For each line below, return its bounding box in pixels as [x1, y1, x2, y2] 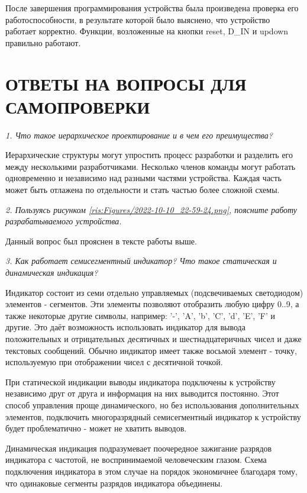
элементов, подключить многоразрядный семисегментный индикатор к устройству [5, 410, 301, 423]
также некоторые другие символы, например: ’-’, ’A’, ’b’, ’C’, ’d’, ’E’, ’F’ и [5, 309, 276, 321]
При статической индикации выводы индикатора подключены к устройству [5, 375, 276, 388]
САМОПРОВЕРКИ [5, 94, 150, 118]
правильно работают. [5, 36, 81, 49]
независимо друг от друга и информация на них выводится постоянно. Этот [5, 387, 279, 399]
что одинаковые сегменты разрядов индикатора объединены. [5, 476, 223, 489]
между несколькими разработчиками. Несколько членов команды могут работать [5, 160, 296, 172]
